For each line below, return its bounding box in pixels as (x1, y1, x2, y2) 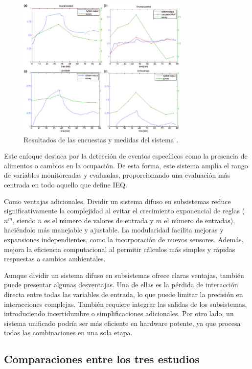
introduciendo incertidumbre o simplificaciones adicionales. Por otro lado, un (4, 308, 234, 319)
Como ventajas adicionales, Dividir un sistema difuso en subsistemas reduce (4, 196, 231, 206)
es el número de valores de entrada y (44, 215, 154, 225)
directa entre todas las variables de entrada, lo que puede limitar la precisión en (4, 289, 243, 299)
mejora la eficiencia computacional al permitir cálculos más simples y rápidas (4, 244, 235, 254)
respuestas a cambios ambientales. (4, 254, 106, 264)
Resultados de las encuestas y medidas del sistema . (23, 134, 179, 144)
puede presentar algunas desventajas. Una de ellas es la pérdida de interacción (4, 279, 238, 290)
